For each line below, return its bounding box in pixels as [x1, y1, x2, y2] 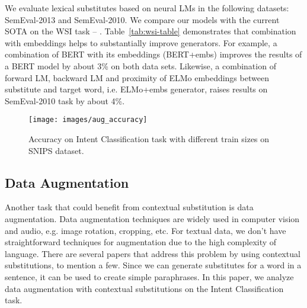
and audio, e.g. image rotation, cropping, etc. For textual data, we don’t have [5, 224, 286, 236]
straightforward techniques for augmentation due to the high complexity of [5, 236, 277, 248]
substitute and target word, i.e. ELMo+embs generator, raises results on [5, 83, 268, 95]
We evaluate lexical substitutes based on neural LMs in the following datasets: [5, 2, 289, 14]
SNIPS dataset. [28, 144, 84, 156]
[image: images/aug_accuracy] [28, 115, 148, 124]
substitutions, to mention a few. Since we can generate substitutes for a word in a [5, 259, 302, 271]
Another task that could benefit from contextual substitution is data [5, 201, 254, 213]
